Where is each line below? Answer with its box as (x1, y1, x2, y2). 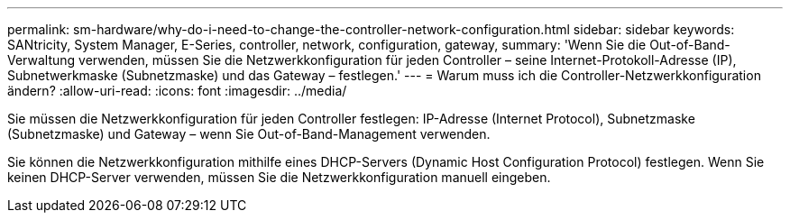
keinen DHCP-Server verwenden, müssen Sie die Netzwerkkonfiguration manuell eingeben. (7, 170, 551, 185)
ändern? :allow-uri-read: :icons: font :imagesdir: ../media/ (7, 83, 347, 98)
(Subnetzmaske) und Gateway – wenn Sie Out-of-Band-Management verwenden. (7, 126, 491, 142)
